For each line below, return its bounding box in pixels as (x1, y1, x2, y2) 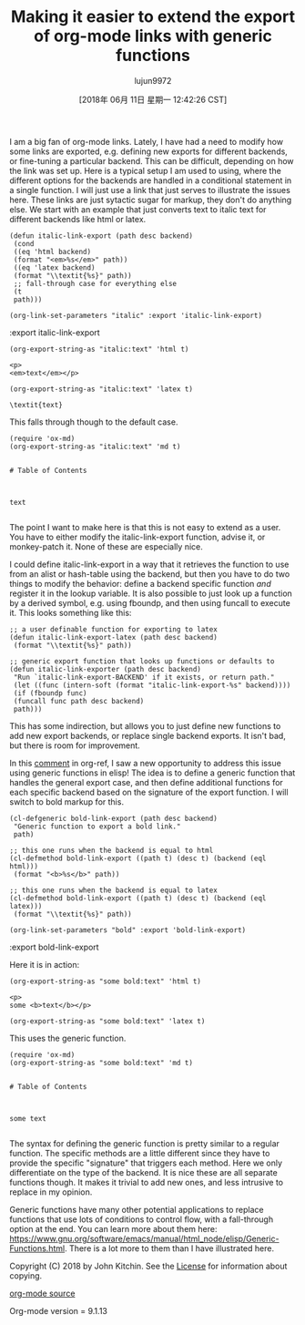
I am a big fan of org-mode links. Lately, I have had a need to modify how (9, 136, 284, 147)
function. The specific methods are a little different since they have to (9, 1147, 270, 1158)
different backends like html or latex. (9, 213, 147, 224)
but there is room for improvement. (9, 740, 141, 751)
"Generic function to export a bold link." (13, 822, 181, 831)
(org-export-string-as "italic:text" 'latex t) (9, 385, 194, 394)
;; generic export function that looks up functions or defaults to (9, 656, 275, 666)
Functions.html (9, 1242, 66, 1254)
